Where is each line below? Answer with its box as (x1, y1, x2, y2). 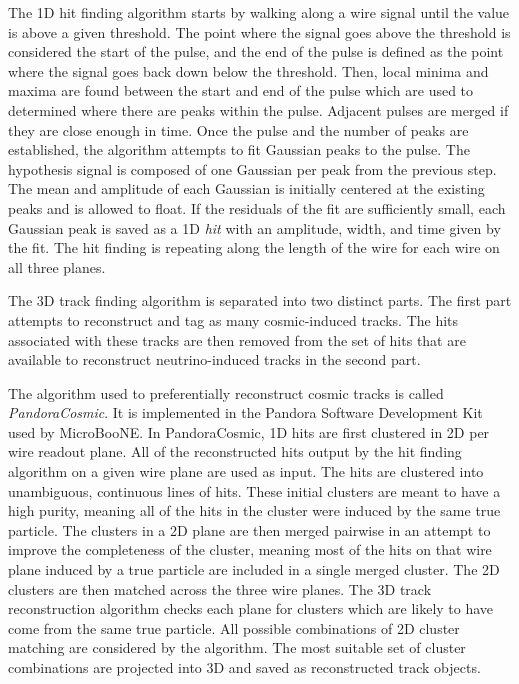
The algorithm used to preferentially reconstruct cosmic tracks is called (8, 382, 444, 403)
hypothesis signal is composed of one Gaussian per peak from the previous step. (8, 158, 497, 179)
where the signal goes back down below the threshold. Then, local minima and (8, 60, 489, 81)
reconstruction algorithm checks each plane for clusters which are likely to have (8, 598, 494, 619)
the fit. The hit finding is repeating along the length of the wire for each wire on (8, 237, 500, 258)
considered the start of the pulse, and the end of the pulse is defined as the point (8, 41, 504, 62)
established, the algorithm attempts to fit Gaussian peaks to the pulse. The (8, 139, 470, 160)
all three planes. (8, 256, 106, 277)
